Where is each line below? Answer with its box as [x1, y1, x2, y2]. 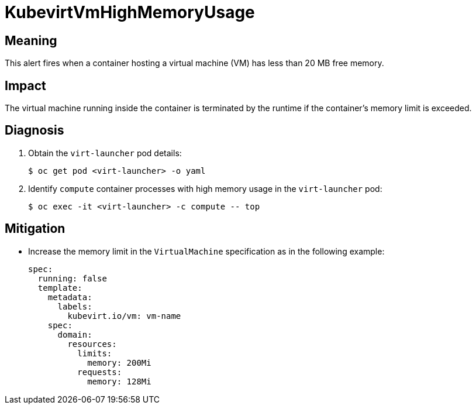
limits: [77, 348, 112, 358]
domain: [57, 329, 92, 339]
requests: [77, 367, 122, 377]
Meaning [5, 33, 57, 48]
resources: [67, 339, 117, 349]
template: [37, 283, 82, 293]
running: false [37, 273, 107, 283]
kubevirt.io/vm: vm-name [67, 311, 181, 321]
